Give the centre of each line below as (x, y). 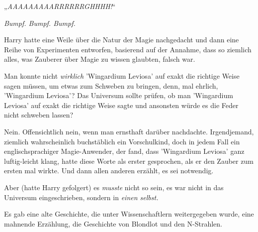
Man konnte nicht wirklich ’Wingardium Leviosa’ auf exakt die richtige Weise (122, 75)
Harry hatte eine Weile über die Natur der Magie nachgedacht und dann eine (122, 40)
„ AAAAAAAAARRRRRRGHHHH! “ (60, 6)
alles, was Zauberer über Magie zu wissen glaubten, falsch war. (100, 59)
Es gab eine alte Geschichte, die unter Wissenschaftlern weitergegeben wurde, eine (129, 214)
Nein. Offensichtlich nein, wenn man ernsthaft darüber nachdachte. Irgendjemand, (129, 131)
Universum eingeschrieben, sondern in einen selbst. (81, 197)
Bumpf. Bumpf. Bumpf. (40, 23)
